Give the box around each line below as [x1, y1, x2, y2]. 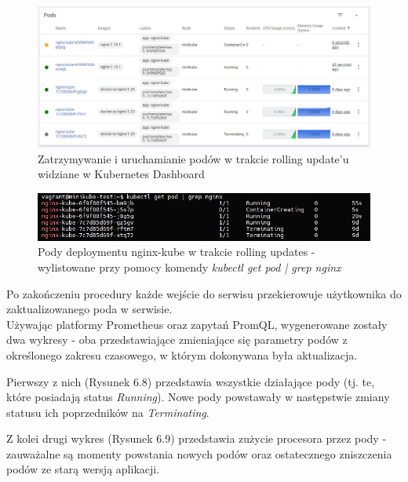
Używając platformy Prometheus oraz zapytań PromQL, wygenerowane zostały [6, 316, 388, 332]
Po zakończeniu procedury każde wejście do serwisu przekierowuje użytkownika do [6, 285, 402, 301]
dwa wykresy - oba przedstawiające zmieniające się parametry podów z [6, 331, 348, 348]
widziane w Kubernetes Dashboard [38, 166, 205, 182]
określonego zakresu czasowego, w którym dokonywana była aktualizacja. [6, 346, 358, 363]
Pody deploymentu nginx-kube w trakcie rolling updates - [38, 243, 315, 260]
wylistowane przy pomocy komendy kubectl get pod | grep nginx [38, 258, 341, 275]
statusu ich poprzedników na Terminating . [6, 403, 209, 420]
